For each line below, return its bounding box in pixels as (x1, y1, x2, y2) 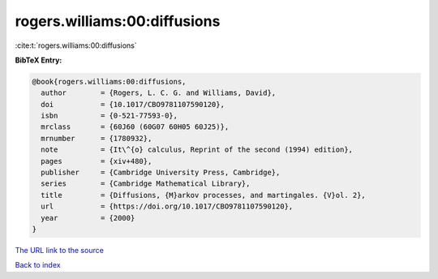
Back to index (15, 260, 61, 270)
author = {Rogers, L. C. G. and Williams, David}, (41, 88, 277, 97)
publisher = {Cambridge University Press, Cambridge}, (41, 168, 281, 178)
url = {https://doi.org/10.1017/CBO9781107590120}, (41, 202, 294, 211)
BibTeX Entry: (15, 55, 62, 65)
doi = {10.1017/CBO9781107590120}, (41, 100, 225, 109)
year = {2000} (41, 213, 135, 222)
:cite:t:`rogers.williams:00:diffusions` (15, 41, 137, 50)
